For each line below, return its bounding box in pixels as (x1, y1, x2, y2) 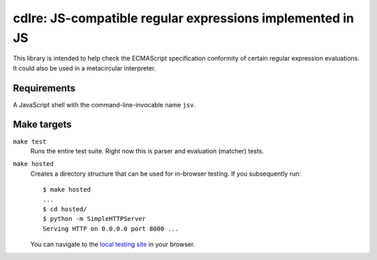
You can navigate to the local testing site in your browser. (30, 240, 195, 249)
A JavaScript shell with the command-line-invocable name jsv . (13, 100, 195, 109)
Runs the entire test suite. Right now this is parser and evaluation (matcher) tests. (30, 146, 265, 155)
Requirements (13, 82, 76, 94)
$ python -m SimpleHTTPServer (43, 215, 147, 223)
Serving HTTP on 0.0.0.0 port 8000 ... (43, 224, 179, 233)
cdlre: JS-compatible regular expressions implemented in (13, 10, 355, 26)
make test (13, 137, 47, 146)
